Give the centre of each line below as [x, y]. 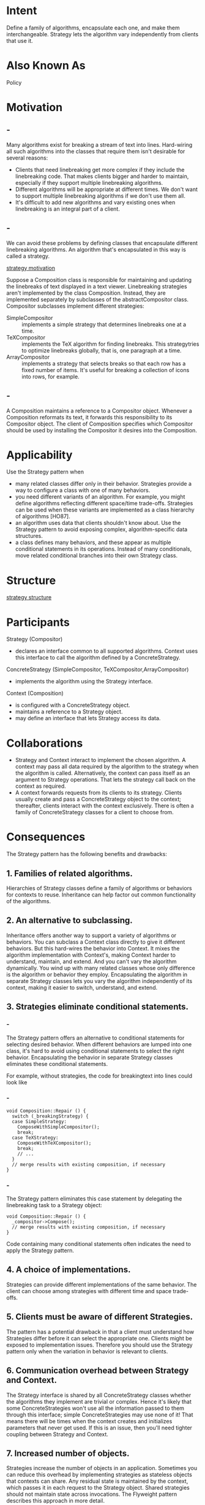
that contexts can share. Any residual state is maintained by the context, [97, 1481]
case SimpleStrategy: [39, 1121]
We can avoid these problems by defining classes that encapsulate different [102, 243]
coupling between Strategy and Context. [58, 1434]
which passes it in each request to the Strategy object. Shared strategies [98, 1488]
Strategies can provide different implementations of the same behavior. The [102, 1285]
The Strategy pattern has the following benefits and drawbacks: [87, 854]
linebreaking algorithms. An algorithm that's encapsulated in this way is [96, 249]
